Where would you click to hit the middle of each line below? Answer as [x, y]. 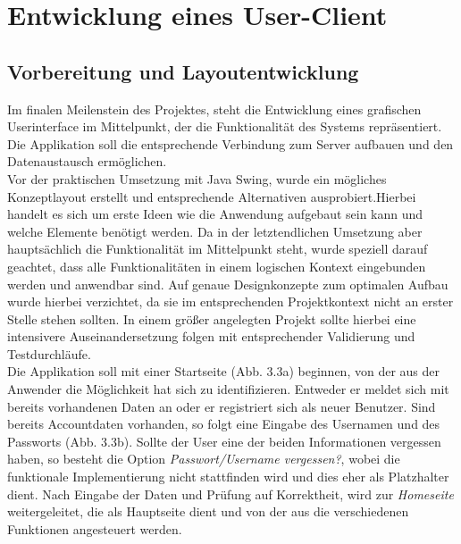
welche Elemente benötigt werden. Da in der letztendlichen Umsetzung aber [215, 231]
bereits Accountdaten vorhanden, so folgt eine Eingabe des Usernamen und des [224, 424]
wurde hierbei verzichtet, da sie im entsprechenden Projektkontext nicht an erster [230, 301]
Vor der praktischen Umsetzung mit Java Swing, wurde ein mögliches [197, 178]
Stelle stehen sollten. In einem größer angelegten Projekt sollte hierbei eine [212, 318]
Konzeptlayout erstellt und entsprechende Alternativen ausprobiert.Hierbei [212, 196]
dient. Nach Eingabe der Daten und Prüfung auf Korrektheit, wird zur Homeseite [230, 494]
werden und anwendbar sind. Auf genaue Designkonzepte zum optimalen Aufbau [228, 284]
